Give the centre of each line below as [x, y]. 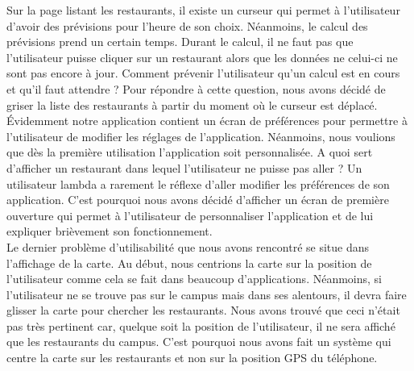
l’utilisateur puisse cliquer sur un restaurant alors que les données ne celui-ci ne [202, 57]
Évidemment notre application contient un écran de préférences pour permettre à [207, 121]
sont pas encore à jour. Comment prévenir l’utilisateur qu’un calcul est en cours [203, 73]
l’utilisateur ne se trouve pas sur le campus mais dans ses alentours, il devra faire [207, 294]
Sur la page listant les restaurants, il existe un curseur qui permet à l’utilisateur [203, 10]
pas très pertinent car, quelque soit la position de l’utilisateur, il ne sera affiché [201, 325]
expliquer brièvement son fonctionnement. [110, 231]
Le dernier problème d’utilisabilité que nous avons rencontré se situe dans [188, 246]
